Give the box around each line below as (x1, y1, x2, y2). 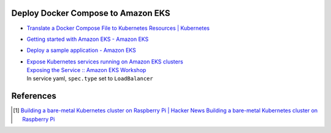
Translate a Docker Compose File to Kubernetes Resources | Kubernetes (26, 24, 210, 32)
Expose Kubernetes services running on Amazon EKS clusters (26, 58, 183, 65)
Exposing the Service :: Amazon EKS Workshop (26, 66, 146, 74)
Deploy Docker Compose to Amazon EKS (11, 8, 171, 18)
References (11, 91, 56, 101)
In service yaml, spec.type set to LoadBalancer (26, 75, 153, 82)
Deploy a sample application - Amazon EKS (26, 46, 136, 54)
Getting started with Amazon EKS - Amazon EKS (26, 35, 149, 43)
